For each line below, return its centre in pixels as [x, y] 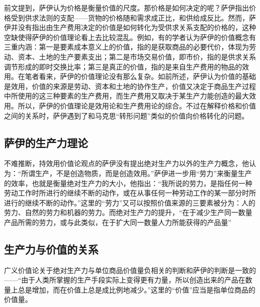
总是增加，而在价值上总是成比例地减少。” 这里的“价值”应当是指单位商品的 [136, 289]
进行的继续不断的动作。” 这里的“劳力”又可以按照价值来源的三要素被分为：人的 [130, 202]
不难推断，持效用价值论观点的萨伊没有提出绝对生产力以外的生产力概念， [123, 163]
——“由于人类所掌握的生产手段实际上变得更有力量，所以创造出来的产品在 [125, 280]
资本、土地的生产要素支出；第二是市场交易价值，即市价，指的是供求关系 [137, 56]
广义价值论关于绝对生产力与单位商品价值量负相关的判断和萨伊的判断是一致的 [130, 270]
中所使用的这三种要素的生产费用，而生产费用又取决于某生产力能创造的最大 [126, 96]
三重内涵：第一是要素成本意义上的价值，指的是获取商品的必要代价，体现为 [126, 47]
